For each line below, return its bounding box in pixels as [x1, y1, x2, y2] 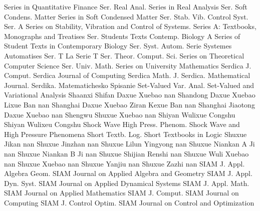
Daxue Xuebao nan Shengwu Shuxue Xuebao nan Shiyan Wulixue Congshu [4, 109, 235, 119]
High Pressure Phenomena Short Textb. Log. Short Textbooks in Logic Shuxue [4, 128, 247, 139]
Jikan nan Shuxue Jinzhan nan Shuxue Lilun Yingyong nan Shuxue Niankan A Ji [4, 138, 255, 149]
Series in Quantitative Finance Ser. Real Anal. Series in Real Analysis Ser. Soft [4, 1, 247, 11]
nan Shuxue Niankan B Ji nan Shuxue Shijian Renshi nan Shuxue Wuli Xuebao [4, 148, 249, 158]
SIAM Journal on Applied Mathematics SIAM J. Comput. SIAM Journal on [4, 187, 239, 198]
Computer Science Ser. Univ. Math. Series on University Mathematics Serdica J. [4, 60, 251, 70]
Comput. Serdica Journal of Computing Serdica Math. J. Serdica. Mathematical [4, 70, 250, 80]
